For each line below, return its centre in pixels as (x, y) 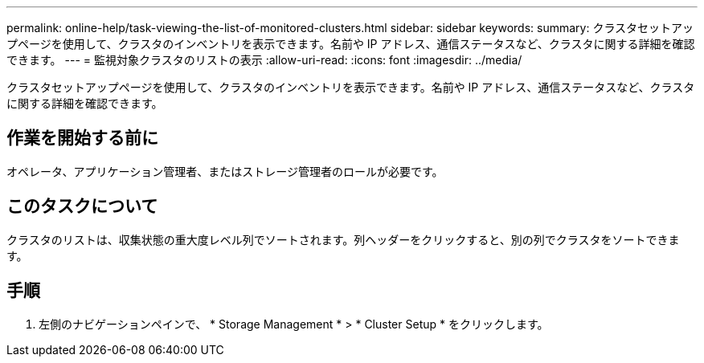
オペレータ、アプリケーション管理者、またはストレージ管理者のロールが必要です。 (225, 171)
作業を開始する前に (82, 138)
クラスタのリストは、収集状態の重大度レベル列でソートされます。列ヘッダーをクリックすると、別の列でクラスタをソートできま (343, 239)
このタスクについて (82, 206)
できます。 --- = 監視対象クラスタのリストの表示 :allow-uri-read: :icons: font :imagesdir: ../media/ (264, 60)
